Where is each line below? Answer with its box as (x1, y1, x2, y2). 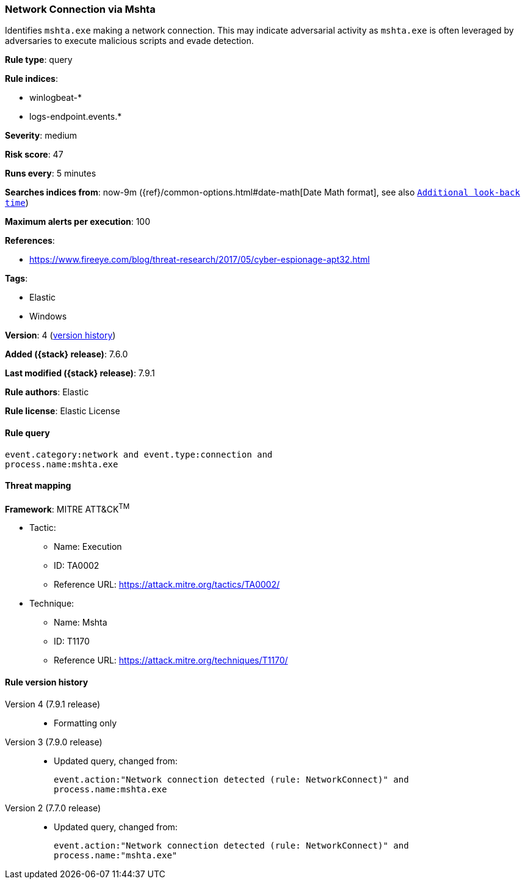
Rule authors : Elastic (5, 387, 89, 398)
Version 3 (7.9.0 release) (5, 736, 103, 747)
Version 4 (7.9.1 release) (5, 698, 100, 709)
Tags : (5, 273, 28, 284)
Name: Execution (54, 541, 122, 552)
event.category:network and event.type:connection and (5, 449, 273, 459)
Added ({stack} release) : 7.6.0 (5, 349, 128, 360)
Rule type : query (5, 54, 73, 65)
